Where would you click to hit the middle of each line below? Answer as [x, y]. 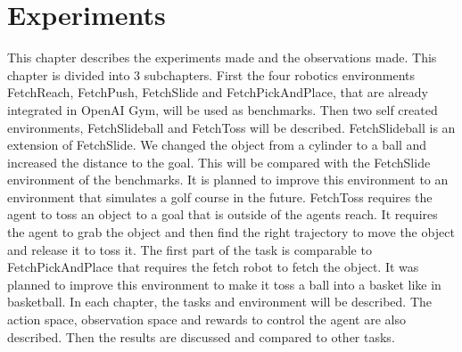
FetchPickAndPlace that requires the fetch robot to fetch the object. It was [213, 267]
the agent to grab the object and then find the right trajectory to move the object [231, 232]
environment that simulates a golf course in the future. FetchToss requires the [220, 196]
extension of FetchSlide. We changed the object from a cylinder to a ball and [217, 145]
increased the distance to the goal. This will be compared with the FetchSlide [219, 162]
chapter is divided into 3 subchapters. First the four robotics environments [211, 74]
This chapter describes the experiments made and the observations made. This [222, 57]
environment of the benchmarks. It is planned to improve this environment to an [228, 180]
